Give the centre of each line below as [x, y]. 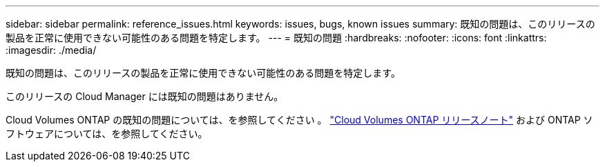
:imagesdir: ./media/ [51, 50]
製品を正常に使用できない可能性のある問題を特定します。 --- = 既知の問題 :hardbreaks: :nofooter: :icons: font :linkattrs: [276, 38]
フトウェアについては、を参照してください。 [107, 134]
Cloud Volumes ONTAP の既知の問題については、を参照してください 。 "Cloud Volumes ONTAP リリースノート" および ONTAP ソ [299, 120]
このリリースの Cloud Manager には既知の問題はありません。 [145, 96]
